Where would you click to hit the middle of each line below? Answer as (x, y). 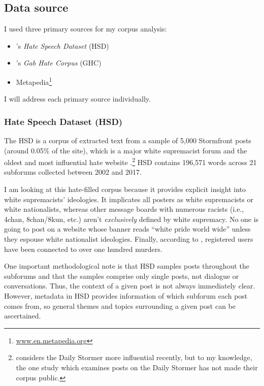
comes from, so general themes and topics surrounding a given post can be (120, 305)
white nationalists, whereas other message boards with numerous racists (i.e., (124, 209)
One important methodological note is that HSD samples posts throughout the (127, 266)
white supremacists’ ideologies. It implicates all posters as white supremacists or (129, 199)
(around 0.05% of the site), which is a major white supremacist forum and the (126, 150)
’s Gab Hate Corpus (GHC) (59, 63)
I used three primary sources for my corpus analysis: (86, 29)
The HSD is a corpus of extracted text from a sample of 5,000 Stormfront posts (128, 140)
